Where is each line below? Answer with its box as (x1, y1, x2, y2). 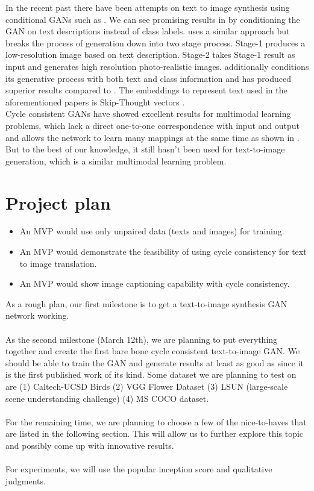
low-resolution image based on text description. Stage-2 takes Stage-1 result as (5, 48, 295, 61)
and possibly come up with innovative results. (5, 439, 174, 451)
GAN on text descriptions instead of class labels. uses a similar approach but (5, 25, 290, 37)
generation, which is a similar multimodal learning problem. (5, 154, 227, 167)
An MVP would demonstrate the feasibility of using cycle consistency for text (19, 245, 307, 258)
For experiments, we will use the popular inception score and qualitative (5, 463, 272, 475)
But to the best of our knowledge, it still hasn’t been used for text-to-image (5, 143, 285, 155)
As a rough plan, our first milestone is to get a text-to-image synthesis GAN (5, 297, 287, 310)
